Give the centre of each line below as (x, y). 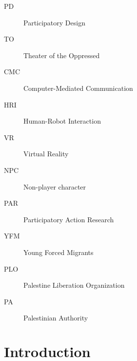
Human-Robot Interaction (62, 121)
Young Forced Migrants (59, 252)
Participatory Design (54, 22)
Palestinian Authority (56, 318)
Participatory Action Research (69, 219)
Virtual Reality (46, 154)
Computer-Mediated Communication (78, 88)
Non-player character (55, 186)
